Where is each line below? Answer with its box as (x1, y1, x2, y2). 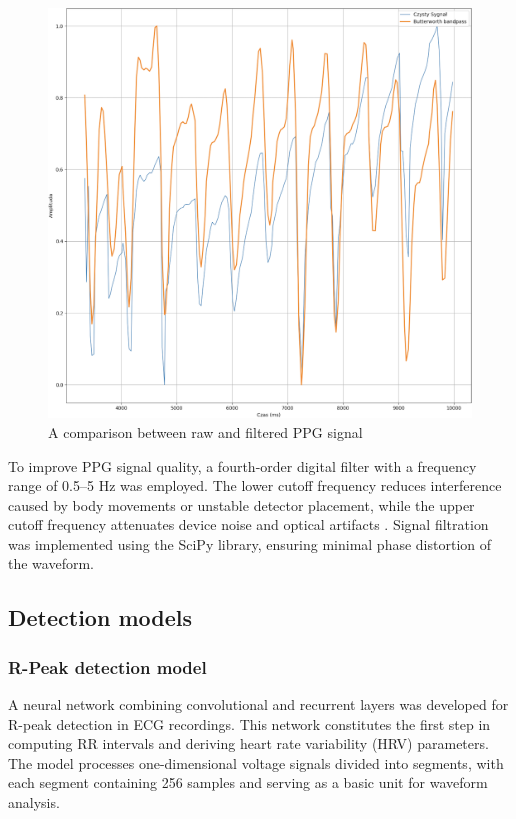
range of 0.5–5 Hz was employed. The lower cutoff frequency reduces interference (8, 475, 502, 496)
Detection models (8, 602, 192, 633)
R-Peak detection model (8, 654, 207, 679)
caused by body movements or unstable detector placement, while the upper (8, 494, 475, 515)
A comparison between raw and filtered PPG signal (48, 421, 363, 442)
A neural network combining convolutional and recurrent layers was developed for (8, 694, 509, 715)
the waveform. (8, 553, 94, 574)
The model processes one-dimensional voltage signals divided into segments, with (8, 752, 504, 773)
